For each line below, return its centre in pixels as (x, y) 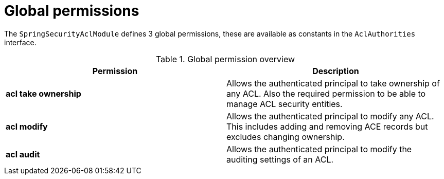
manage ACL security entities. (285, 104)
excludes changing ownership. (286, 137)
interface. (20, 42)
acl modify (27, 126)
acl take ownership (43, 93)
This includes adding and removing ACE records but (327, 126)
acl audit (23, 154)
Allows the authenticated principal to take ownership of (333, 83)
